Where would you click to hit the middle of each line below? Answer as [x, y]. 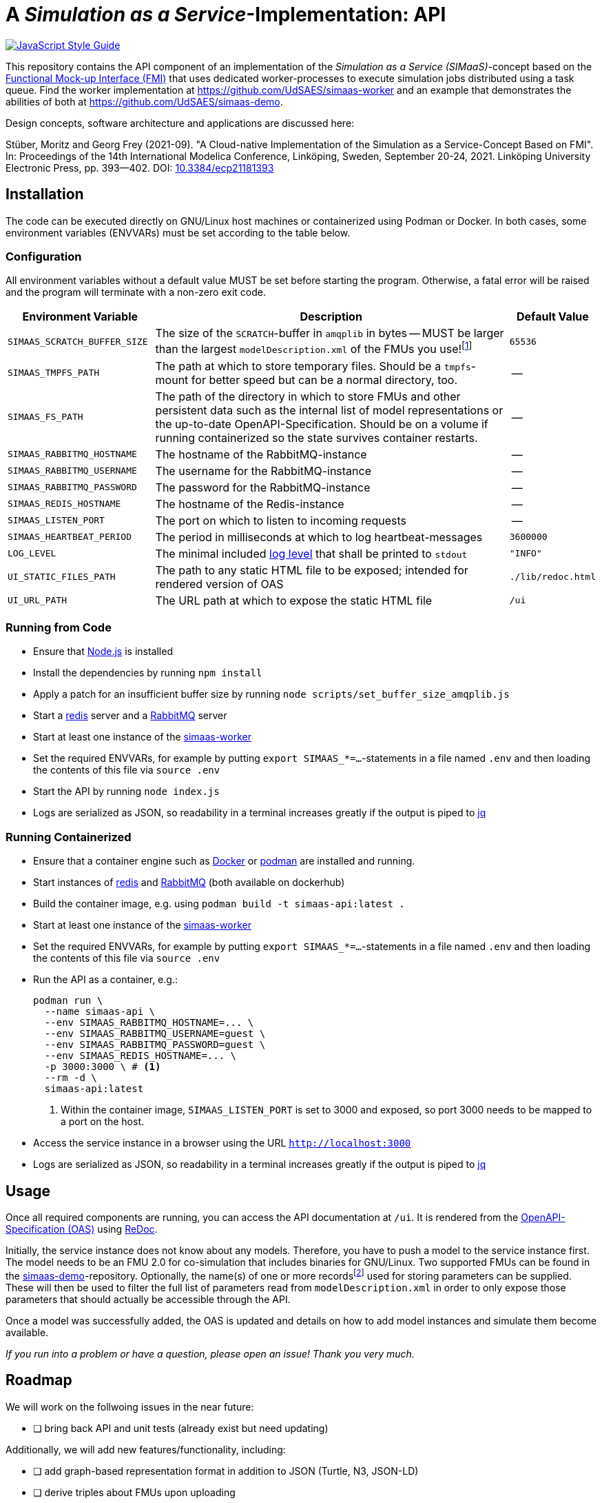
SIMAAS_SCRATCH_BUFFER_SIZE [78, 341]
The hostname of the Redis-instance [250, 504]
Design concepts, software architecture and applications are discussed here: [180, 123]
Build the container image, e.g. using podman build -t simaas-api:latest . [219, 904]
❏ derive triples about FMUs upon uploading [134, 1492]
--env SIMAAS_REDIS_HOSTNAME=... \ [141, 1056]
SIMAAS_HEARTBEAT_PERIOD [70, 537]
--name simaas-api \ [100, 1012]
